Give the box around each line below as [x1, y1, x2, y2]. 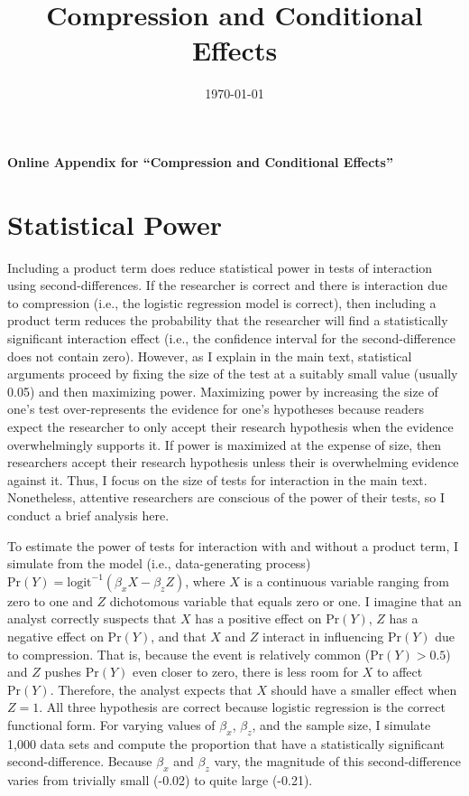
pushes [44, 662, 82, 681]
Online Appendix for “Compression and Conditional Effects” [7, 152, 393, 171]
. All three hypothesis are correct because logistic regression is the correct [39, 698, 446, 716]
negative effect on [7, 626, 104, 645]
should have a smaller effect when [271, 679, 457, 698]
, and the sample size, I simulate [252, 715, 431, 734]
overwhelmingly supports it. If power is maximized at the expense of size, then [7, 435, 442, 454]
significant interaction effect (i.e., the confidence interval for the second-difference [7, 329, 455, 347]
